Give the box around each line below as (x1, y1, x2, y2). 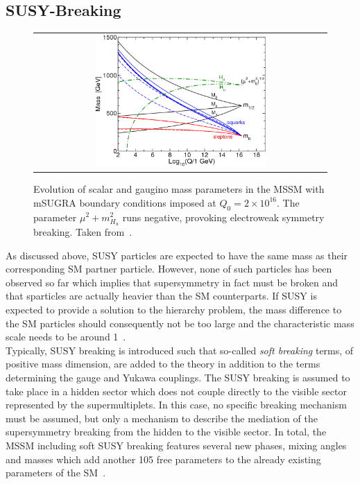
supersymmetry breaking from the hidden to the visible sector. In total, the (6, 424, 327, 439)
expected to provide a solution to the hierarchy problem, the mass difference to (6, 302, 342, 317)
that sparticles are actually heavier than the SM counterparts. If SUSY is (6, 288, 317, 303)
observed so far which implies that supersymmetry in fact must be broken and (6, 275, 338, 289)
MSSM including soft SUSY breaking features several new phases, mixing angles (6, 438, 347, 452)
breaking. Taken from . (33, 225, 132, 239)
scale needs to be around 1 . (6, 329, 126, 344)
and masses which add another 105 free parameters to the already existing (6, 451, 321, 466)
